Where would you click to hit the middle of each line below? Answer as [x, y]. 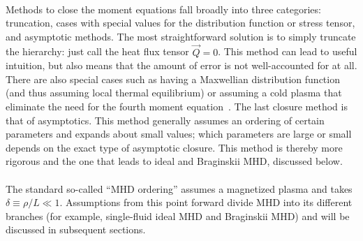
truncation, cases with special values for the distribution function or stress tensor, [180, 23]
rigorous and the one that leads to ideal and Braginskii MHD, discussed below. [174, 161]
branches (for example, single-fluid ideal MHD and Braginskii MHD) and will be [178, 216]
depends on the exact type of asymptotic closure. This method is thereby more [174, 147]
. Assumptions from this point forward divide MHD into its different [206, 202]
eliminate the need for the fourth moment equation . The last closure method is [177, 106]
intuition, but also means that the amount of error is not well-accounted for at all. [181, 65]
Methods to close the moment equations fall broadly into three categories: [163, 9]
